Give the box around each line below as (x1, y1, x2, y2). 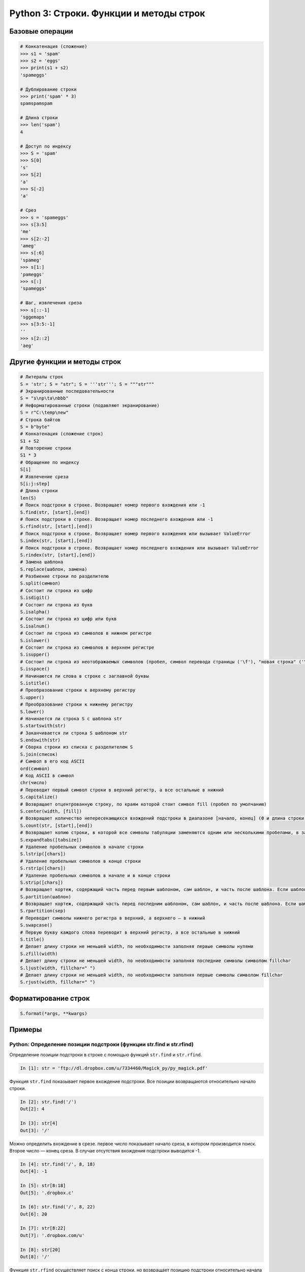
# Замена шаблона (20, 559, 64, 565)
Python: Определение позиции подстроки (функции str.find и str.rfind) (9, 1041, 194, 1048)
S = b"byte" (20, 424, 50, 429)
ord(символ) (20, 766, 50, 771)
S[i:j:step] (20, 481, 50, 487)
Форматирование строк (9, 994, 90, 1002)
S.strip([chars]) (20, 879, 64, 885)
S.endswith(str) (20, 737, 61, 743)
